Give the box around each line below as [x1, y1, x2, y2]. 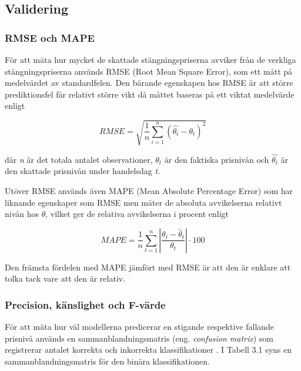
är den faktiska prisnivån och [164, 153, 269, 165]
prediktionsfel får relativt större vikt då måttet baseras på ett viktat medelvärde [5, 88, 295, 100]
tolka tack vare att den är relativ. [5, 272, 126, 285]
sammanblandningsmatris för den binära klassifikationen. [5, 355, 210, 367]
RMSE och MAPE [5, 30, 95, 45]
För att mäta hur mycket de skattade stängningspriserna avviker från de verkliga [5, 54, 296, 65]
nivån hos [5, 208, 39, 220]
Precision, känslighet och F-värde [5, 297, 166, 312]
